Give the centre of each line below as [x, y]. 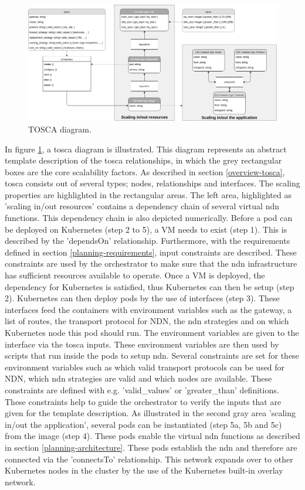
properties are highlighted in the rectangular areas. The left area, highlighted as [148, 194]
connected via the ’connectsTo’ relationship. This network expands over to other [149, 459]
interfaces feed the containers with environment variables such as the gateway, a [148, 309]
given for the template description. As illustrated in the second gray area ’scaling [150, 413]
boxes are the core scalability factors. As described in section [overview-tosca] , [145, 171]
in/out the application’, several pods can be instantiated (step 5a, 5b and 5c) [143, 424]
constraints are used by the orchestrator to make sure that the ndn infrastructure [151, 263]
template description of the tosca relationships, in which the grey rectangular [143, 160]
